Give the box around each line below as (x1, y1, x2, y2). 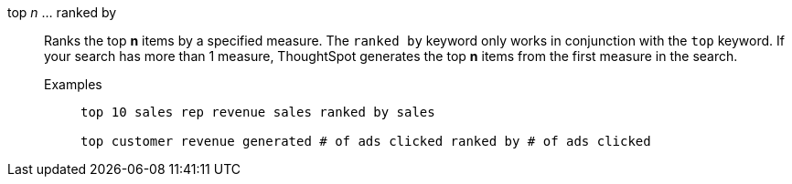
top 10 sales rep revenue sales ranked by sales (80, 105, 435, 119)
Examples (44, 77, 102, 92)
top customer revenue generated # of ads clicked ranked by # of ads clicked (80, 134, 651, 148)
